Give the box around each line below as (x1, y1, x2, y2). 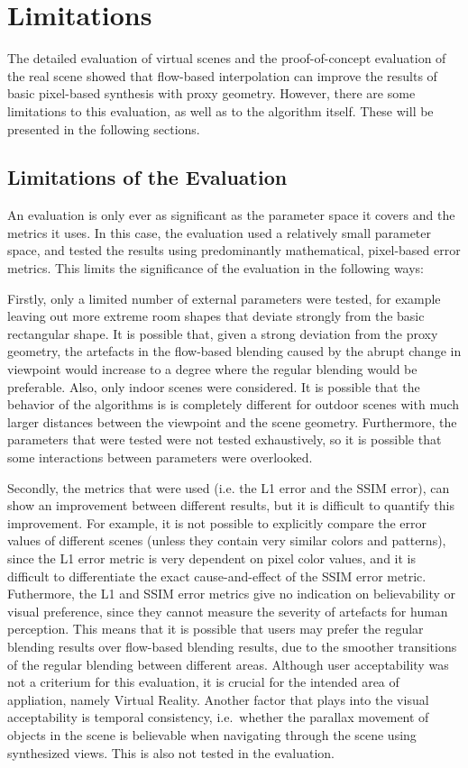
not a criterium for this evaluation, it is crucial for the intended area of (7, 672, 399, 691)
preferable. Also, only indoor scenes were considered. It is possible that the (7, 377, 420, 396)
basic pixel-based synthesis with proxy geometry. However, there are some (7, 84, 416, 103)
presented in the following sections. (7, 119, 200, 138)
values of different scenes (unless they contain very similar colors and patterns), (7, 531, 446, 550)
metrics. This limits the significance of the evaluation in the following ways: (7, 259, 425, 278)
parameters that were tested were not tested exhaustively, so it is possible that (7, 430, 442, 449)
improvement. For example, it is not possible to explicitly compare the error (7, 513, 427, 532)
